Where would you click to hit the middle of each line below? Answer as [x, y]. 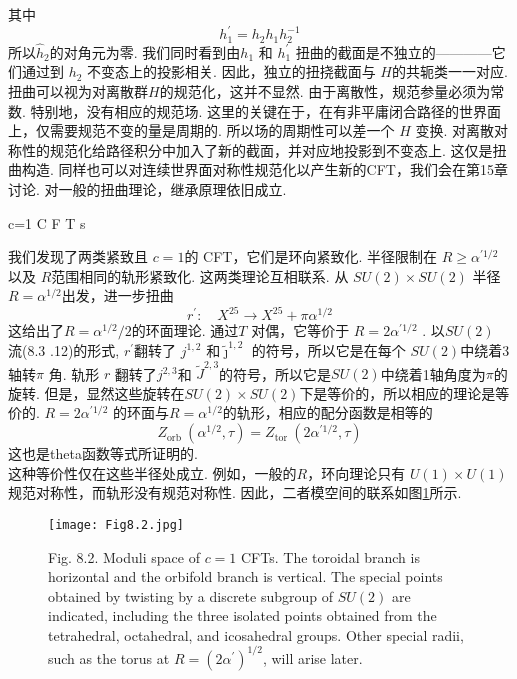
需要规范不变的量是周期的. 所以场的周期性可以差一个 [222, 130]
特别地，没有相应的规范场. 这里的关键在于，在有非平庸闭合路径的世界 [259, 110]
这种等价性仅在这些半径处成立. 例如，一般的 [152, 472]
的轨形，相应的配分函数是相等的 [327, 412]
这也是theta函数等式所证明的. [103, 453]
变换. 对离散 [455, 130]
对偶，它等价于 [300, 330]
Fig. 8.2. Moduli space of [124, 556]
